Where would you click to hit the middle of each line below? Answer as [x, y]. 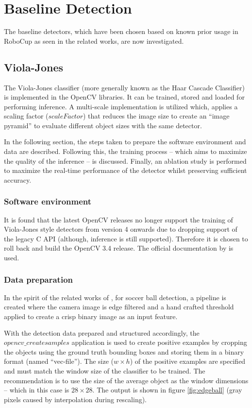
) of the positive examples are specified [188, 361]
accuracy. [18, 179]
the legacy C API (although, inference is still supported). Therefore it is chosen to [126, 238]
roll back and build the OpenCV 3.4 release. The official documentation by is [119, 248]
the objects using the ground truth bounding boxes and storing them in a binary [124, 351]
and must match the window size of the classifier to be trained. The [105, 371]
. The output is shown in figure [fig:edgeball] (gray [167, 390]
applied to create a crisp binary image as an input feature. [91, 316]
